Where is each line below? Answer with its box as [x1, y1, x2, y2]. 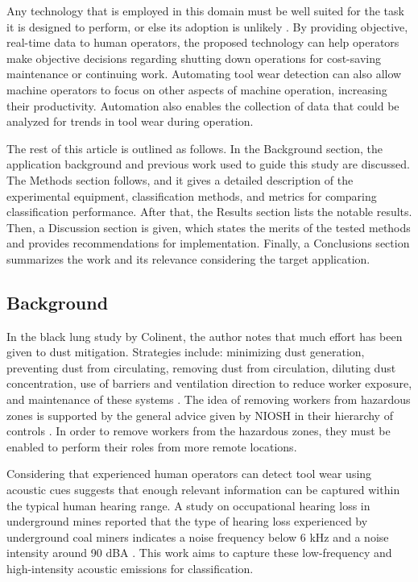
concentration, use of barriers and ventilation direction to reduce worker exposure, [6, 375, 412, 392]
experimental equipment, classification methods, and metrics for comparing [6, 187, 377, 204]
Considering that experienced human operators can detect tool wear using [6, 465, 372, 482]
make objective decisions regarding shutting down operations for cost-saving [6, 49, 381, 66]
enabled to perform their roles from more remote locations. [6, 438, 297, 455]
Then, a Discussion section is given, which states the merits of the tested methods [6, 218, 411, 235]
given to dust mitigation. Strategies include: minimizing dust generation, [6, 343, 365, 360]
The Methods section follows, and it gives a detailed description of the [6, 171, 354, 188]
